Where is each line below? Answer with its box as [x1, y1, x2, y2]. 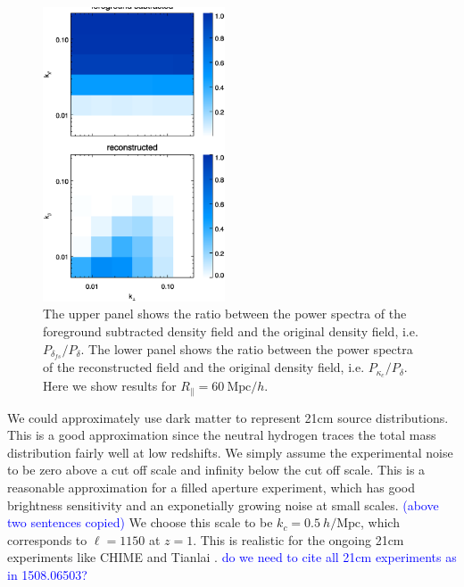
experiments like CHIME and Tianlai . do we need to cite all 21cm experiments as [7, 548, 457, 566]
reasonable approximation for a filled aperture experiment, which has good [7, 478, 415, 497]
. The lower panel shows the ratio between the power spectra [80, 339, 413, 358]
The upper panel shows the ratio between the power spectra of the [43, 304, 407, 323]
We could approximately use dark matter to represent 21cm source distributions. [7, 408, 449, 426]
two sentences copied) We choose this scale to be [7, 513, 273, 532]
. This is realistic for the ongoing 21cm [193, 530, 404, 549]
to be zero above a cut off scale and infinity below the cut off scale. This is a [7, 460, 426, 479]
